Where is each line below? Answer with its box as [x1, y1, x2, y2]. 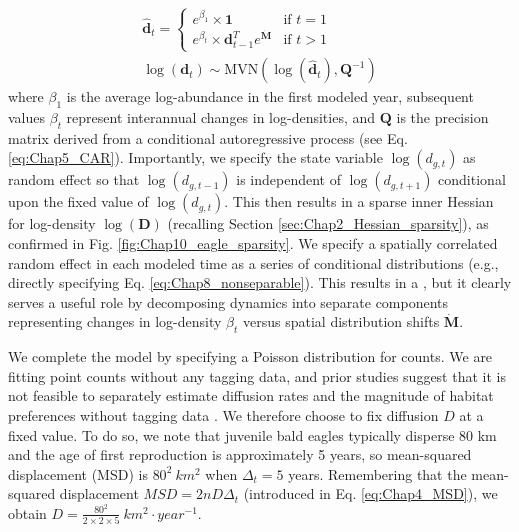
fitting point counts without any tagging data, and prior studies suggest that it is [8, 365, 506, 386]
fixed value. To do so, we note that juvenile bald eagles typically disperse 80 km [8, 424, 497, 445]
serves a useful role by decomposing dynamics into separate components [8, 291, 449, 312]
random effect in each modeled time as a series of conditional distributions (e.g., [8, 252, 499, 273]
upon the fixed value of [8, 191, 149, 212]
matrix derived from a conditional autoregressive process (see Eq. [8, 127, 408, 148]
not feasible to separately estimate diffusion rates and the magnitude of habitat [8, 385, 494, 406]
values [8, 106, 46, 127]
